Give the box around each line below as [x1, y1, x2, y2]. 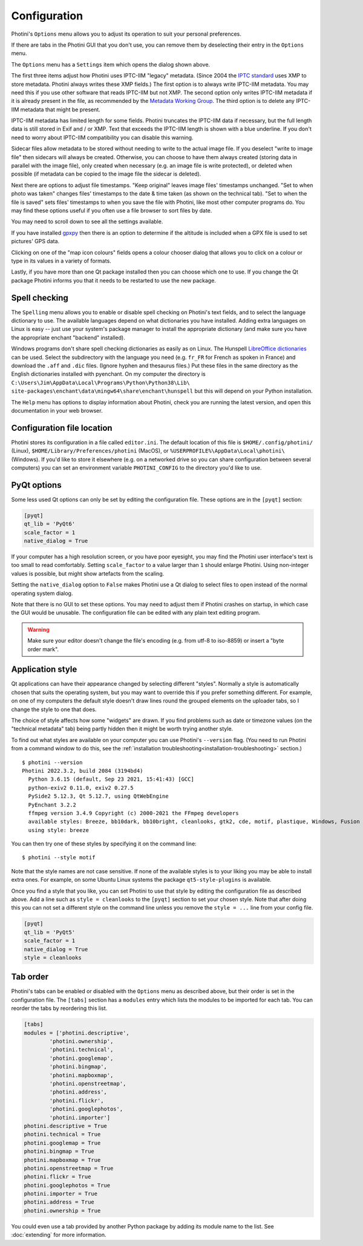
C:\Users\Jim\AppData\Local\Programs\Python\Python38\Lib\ [11, 379, 191, 386]
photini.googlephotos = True [24, 1182, 111, 1189]
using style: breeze [28, 827, 90, 833]
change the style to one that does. [11, 706, 97, 713]
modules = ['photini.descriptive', [24, 1029, 129, 1036]
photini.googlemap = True [24, 1139, 101, 1146]
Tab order [11, 972, 49, 982]
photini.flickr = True [24, 1173, 91, 1180]
